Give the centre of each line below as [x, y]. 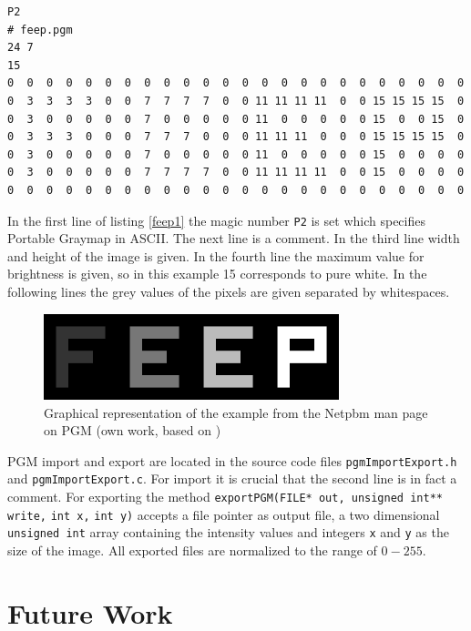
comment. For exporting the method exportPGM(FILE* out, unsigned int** [225, 497]
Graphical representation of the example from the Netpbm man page [236, 412]
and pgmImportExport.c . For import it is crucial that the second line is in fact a [232, 478]
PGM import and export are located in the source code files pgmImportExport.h [232, 460]
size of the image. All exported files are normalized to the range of [192, 550]
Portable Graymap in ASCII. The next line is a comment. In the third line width [234, 238]
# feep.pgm [40, 30]
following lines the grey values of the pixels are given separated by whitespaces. [229, 291]
